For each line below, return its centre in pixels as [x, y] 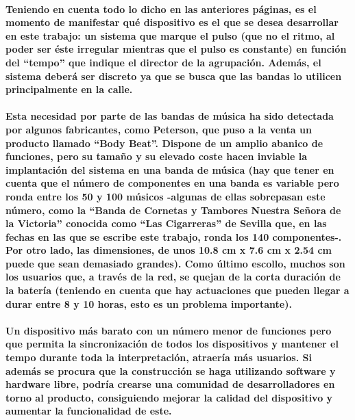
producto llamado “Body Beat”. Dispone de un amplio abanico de [164, 143]
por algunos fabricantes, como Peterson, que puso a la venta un [159, 129]
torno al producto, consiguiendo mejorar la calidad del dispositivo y [169, 397]
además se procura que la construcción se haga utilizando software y [171, 370]
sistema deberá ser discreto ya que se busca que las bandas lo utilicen [174, 76]
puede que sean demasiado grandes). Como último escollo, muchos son [175, 263]
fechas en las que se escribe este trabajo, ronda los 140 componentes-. [174, 236]
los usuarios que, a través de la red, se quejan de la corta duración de [173, 277]
